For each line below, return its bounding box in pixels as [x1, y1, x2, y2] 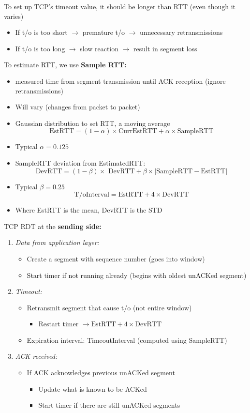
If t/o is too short [15, 27, 68, 37]
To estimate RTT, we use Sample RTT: [4, 60, 127, 70]
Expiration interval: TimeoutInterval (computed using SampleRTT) [27, 335, 227, 345]
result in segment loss [133, 43, 197, 53]
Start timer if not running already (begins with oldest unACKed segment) [27, 270, 247, 280]
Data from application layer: [15, 237, 99, 247]
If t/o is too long [15, 43, 65, 53]
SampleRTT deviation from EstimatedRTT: [15, 157, 146, 168]
